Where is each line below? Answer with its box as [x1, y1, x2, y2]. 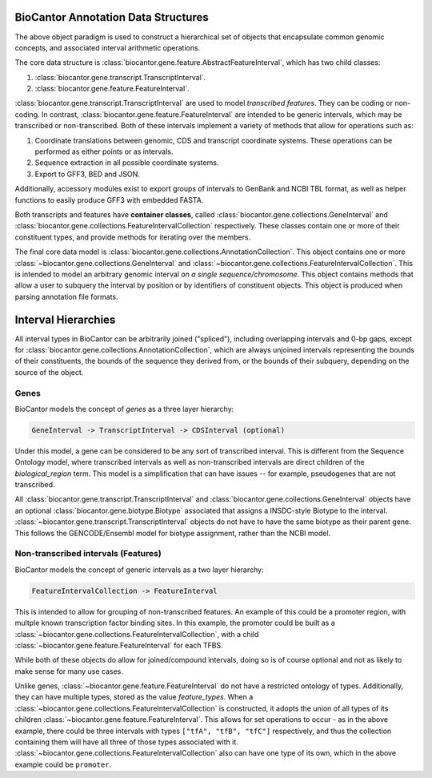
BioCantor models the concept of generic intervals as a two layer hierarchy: [14, 565, 264, 574]
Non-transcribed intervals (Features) [14, 548, 162, 559]
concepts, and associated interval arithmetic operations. [14, 42, 201, 52]
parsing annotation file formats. [14, 292, 119, 301]
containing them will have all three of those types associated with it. [14, 737, 239, 747]
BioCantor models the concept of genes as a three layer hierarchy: [14, 404, 234, 413]
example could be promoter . [14, 760, 112, 769]
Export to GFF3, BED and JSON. [34, 169, 140, 179]
